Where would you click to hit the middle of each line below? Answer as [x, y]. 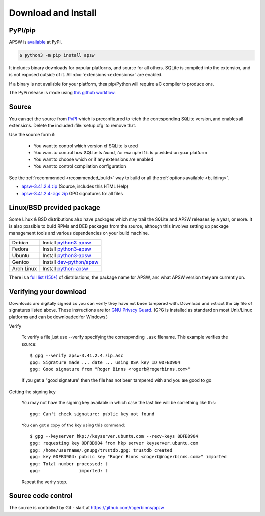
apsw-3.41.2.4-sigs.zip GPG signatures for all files [72, 193]
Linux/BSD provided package [54, 207]
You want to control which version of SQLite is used [86, 146]
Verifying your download [48, 291]
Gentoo [21, 262]
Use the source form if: [32, 134]
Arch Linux [25, 268]
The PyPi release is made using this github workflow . [63, 93]
